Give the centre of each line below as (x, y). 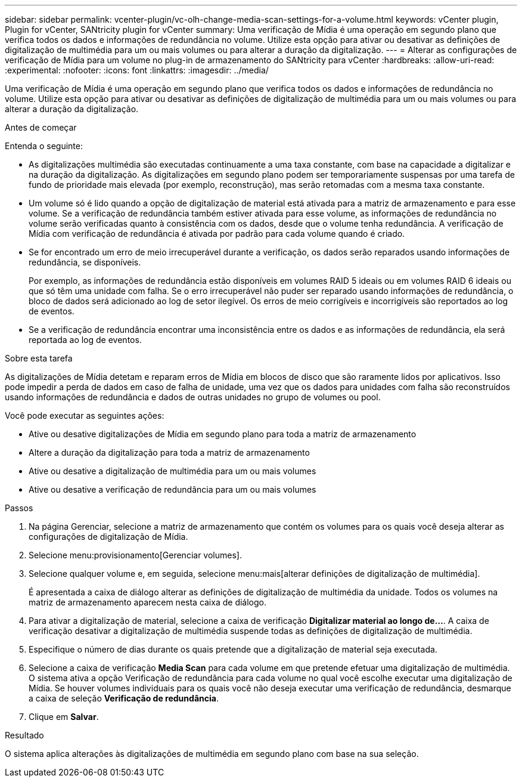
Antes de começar (41, 127)
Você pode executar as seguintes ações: (85, 415)
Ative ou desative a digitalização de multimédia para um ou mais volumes (173, 471)
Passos (19, 508)
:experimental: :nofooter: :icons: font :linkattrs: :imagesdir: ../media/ (137, 70)
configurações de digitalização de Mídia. (108, 537)
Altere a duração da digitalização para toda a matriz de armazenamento (169, 452)
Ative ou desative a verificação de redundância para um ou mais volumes (173, 489)
